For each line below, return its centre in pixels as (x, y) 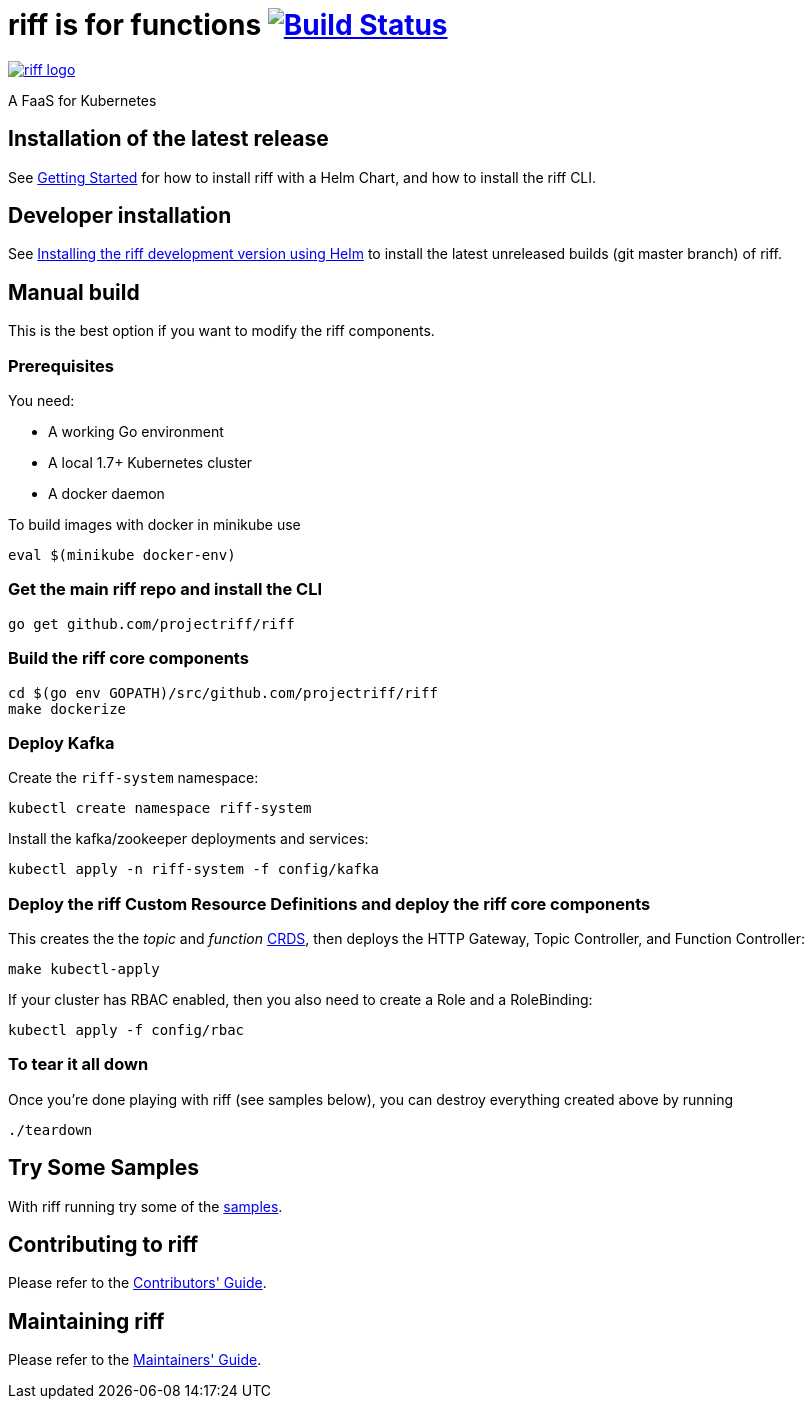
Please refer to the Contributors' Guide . (137, 1283)
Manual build (74, 292)
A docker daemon (106, 494)
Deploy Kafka (61, 742)
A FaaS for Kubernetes (82, 100)
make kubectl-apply (84, 969)
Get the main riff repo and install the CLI (165, 589)
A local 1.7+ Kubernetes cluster (150, 463)
